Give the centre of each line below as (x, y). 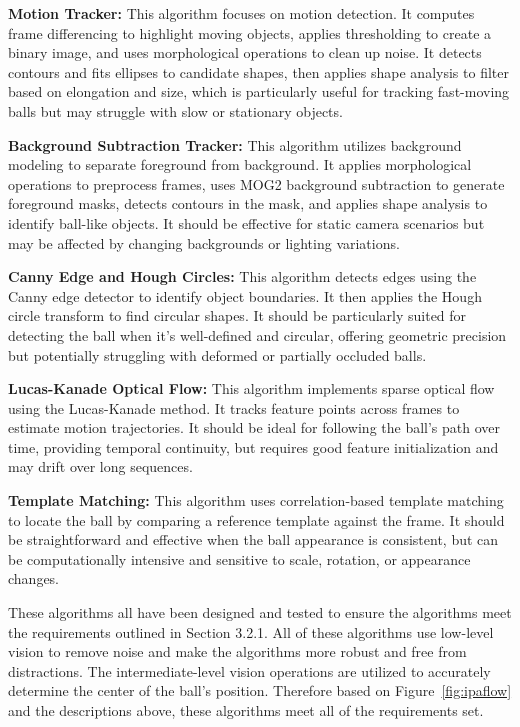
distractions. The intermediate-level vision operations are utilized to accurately (249, 670)
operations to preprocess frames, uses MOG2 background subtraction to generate (256, 183)
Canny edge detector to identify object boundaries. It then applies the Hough (245, 295)
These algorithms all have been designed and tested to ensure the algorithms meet (260, 612)
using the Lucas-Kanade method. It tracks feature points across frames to (234, 407)
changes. (34, 578)
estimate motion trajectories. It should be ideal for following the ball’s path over (254, 427)
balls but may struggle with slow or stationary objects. (175, 110)
